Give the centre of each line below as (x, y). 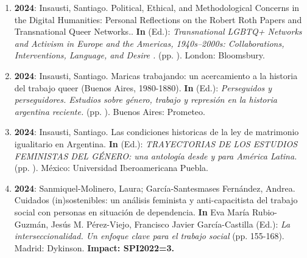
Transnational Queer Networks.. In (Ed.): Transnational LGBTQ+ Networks (158, 31)
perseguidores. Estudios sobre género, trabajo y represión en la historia (146, 99)
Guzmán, (31, 224)
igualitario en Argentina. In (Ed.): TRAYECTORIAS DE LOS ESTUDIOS (156, 143)
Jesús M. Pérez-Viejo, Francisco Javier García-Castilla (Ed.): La (171, 224)
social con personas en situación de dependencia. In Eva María (132, 211)
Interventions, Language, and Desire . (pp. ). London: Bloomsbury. (139, 55)
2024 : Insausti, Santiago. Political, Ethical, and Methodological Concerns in (157, 7)
